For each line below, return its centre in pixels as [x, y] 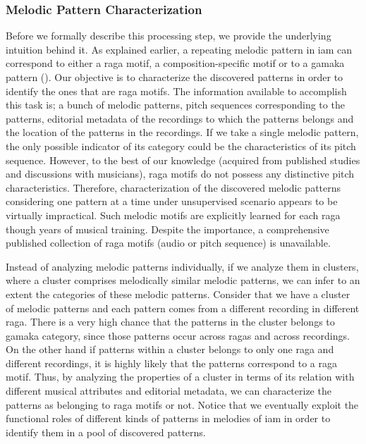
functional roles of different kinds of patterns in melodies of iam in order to [168, 418]
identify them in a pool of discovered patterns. [106, 432]
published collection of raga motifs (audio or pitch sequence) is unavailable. [168, 243]
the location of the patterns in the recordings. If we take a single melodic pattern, [182, 132]
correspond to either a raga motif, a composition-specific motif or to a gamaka [175, 63]
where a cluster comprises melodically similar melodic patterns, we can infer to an [183, 280]
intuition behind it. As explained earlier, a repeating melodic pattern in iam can [179, 49]
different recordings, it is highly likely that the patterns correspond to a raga [172, 363]
